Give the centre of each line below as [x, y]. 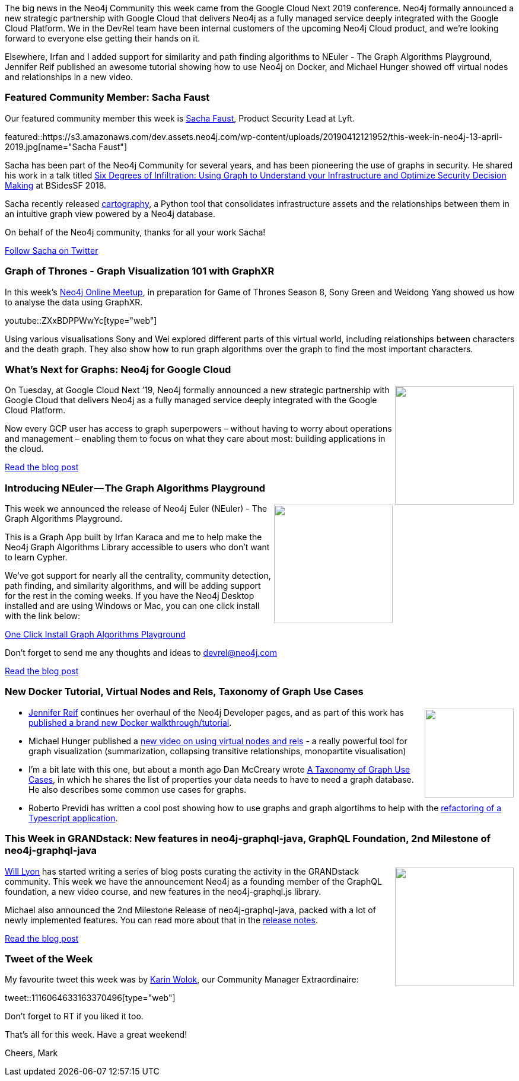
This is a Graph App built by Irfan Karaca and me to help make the [133, 537]
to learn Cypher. [36, 557]
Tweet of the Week [49, 959]
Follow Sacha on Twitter [52, 250]
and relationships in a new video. [69, 77]
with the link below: [43, 616]
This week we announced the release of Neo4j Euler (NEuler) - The [136, 508]
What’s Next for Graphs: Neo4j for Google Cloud [118, 369]
